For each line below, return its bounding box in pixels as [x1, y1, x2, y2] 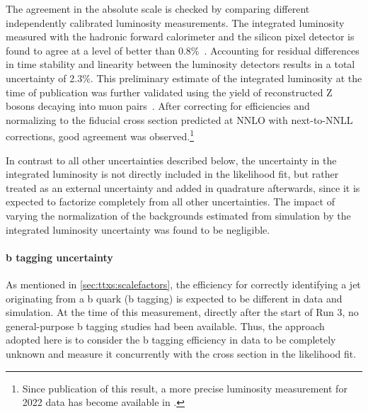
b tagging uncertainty [6, 249, 113, 264]
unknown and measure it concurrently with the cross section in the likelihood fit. [6, 346, 357, 361]
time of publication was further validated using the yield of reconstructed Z [6, 84, 333, 99]
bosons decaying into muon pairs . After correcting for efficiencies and [6, 98, 310, 113]
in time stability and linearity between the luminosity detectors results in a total [6, 57, 355, 72]
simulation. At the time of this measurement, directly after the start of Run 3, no [6, 305, 359, 319]
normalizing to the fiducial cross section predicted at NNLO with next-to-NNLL [6, 112, 353, 127]
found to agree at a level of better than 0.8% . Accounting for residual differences [6, 43, 360, 57]
